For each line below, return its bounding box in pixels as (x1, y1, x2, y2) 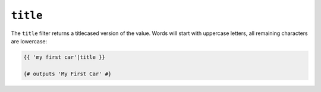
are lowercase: (11, 37, 48, 45)
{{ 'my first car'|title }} (23, 53, 105, 61)
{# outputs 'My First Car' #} (23, 70, 112, 77)
